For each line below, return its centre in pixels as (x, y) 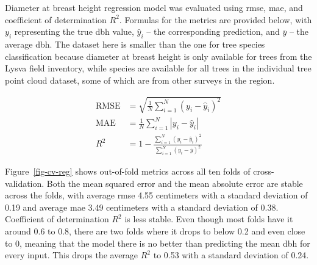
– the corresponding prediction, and (213, 31)
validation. (25, 183)
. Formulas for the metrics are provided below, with (215, 19)
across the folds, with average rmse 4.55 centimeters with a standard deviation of (156, 195)
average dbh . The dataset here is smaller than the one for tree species (135, 44)
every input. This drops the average (72, 255)
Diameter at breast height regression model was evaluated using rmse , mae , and (154, 7)
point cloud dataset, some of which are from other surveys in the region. (140, 80)
